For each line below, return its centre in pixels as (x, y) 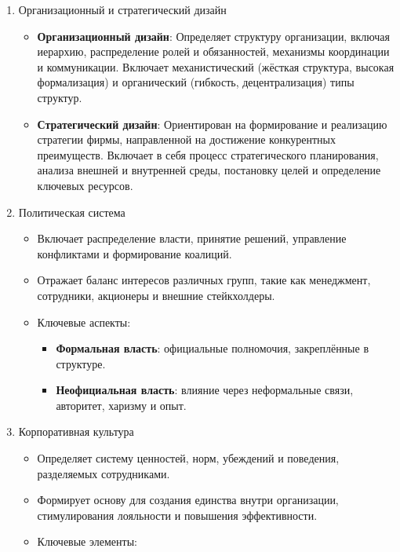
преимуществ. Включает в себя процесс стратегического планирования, (208, 154)
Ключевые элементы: (87, 541)
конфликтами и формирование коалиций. (135, 253)
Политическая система (72, 212)
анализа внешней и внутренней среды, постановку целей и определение (209, 170)
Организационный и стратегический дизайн (122, 9)
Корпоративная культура (76, 431)
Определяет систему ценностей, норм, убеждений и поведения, (188, 458)
